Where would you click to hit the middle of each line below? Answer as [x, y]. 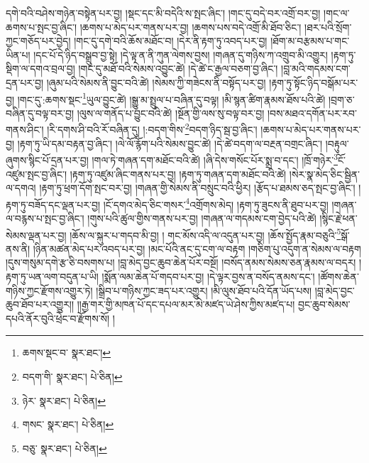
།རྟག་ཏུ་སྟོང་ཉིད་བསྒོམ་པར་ [314, 82]
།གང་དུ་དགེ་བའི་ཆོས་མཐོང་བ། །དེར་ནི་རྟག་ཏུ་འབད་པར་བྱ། [171, 41]
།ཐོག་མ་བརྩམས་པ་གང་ [310, 41]
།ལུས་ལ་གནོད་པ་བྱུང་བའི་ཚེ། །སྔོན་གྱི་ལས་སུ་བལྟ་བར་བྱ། [171, 113]
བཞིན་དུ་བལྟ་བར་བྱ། [40, 113]
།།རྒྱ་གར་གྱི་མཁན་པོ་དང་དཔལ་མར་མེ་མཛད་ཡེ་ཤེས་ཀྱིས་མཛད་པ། [186, 304]
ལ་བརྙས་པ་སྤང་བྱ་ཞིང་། [45, 218]
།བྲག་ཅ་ [341, 99]
